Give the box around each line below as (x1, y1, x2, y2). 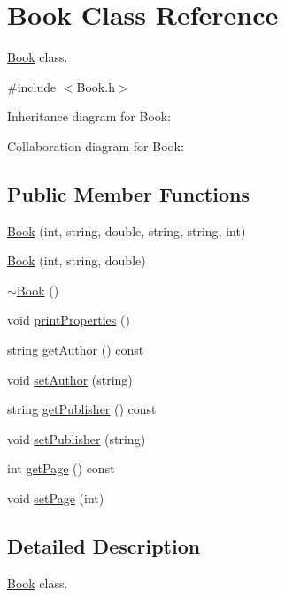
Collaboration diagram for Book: (7, 136, 184, 155)
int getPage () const (7, 459, 115, 478)
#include (7, 77, 57, 96)
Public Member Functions (7, 180, 250, 207)
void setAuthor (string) (7, 370, 133, 388)
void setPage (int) (7, 489, 104, 508)
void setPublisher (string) (7, 429, 146, 448)
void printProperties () (7, 310, 130, 329)
